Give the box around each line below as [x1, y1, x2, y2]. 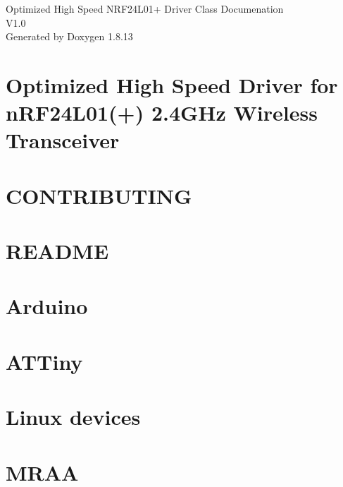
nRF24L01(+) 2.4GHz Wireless [6, 98, 318, 127]
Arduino [6, 291, 88, 320]
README [6, 236, 109, 265]
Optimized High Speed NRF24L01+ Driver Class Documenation [6, 1, 284, 16]
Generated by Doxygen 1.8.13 [6, 29, 133, 44]
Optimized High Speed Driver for [6, 70, 338, 99]
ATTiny [6, 347, 83, 375]
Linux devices [6, 402, 141, 431]
